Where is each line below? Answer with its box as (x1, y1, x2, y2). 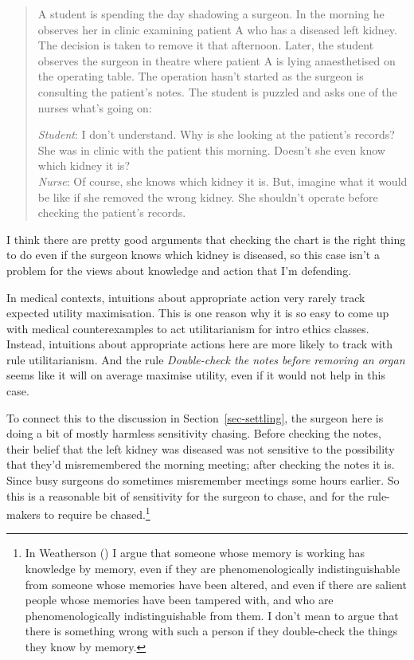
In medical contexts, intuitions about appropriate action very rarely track (6, 289, 365, 305)
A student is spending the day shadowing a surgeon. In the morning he (37, 6, 385, 22)
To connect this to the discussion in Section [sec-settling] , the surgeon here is (6, 409, 384, 426)
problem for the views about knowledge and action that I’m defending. (6, 261, 352, 278)
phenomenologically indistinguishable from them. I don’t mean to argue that (25, 607, 399, 623)
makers (6, 505, 41, 522)
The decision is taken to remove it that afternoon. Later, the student (37, 37, 374, 53)
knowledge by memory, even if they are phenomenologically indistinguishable (25, 560, 400, 577)
